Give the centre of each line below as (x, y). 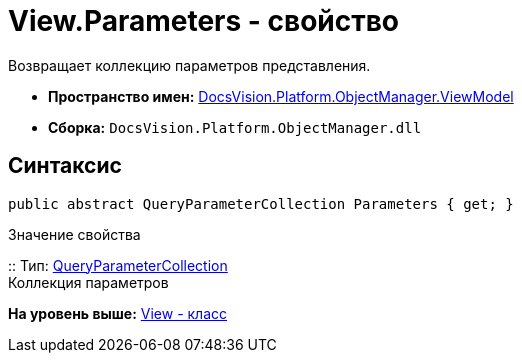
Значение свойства (74, 234)
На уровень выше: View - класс (118, 313)
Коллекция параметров (88, 282)
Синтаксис (65, 166)
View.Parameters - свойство (204, 21)
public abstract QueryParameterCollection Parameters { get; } (261, 203)
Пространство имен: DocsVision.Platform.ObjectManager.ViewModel (281, 96)
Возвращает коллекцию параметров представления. (189, 65)
